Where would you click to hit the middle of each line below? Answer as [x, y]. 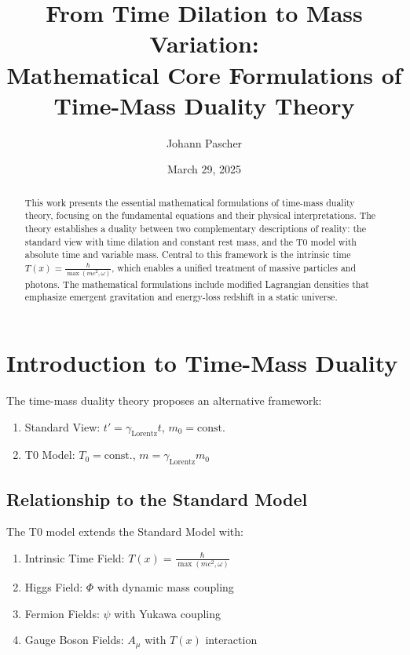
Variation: [204, 44]
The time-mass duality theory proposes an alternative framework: [164, 400]
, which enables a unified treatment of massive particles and [234, 267]
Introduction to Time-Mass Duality [202, 362]
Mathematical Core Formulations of [204, 74]
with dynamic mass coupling [165, 587]
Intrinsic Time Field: [75, 557]
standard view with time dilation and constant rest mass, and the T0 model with [190, 241]
